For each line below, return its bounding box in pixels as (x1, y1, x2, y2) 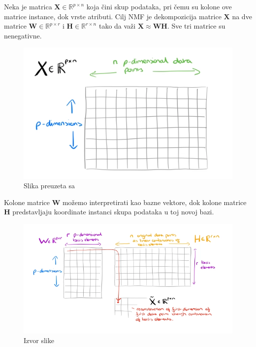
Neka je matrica (4, 1, 52, 11)
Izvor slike (24, 335, 54, 346)
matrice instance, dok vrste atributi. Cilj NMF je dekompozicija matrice (4, 11, 222, 21)
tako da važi (98, 21, 136, 31)
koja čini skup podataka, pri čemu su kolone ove (86, 1, 232, 11)
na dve (232, 11, 252, 21)
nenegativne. (4, 30, 42, 40)
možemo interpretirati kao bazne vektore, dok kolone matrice (62, 197, 247, 207)
